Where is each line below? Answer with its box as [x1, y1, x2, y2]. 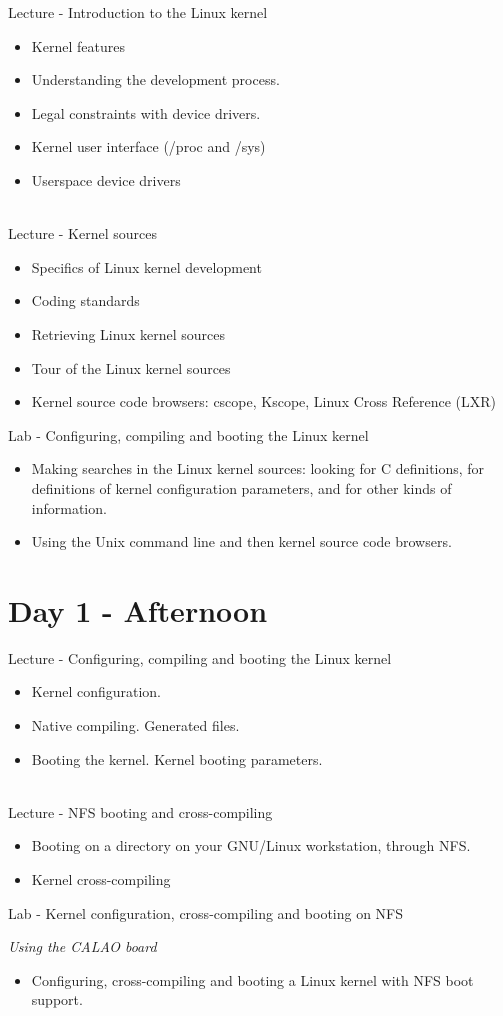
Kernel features [31, 35, 125, 56]
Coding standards [31, 290, 140, 311]
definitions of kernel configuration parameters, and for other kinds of [31, 477, 452, 498]
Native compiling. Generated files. [31, 715, 240, 735]
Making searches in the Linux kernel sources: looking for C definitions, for [31, 458, 485, 479]
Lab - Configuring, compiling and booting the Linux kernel [8, 424, 369, 445]
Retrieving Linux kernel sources [31, 323, 225, 344]
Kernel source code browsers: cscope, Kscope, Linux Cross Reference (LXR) [31, 391, 497, 412]
